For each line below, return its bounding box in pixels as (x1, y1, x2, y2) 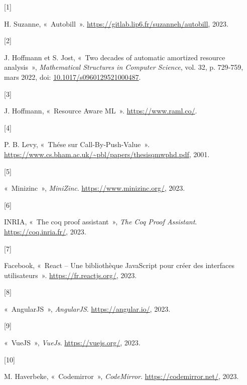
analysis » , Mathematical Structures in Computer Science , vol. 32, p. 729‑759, (4, 62, 243, 72)
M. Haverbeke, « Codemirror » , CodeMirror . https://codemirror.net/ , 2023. (4, 371, 239, 381)
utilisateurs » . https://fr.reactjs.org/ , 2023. (4, 270, 137, 280)
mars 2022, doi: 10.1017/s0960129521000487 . (4, 71, 141, 82)
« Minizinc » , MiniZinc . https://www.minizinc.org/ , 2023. (4, 183, 185, 193)
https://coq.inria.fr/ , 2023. (4, 226, 86, 236)
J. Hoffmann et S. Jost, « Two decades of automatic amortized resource (4, 52, 225, 62)
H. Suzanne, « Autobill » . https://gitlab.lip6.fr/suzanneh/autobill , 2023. (4, 18, 228, 29)
